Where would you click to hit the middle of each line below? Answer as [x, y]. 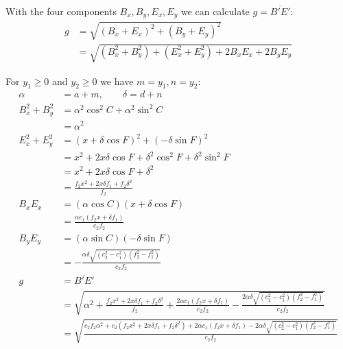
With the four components [61, 11]
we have [117, 81]
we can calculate [215, 11]
